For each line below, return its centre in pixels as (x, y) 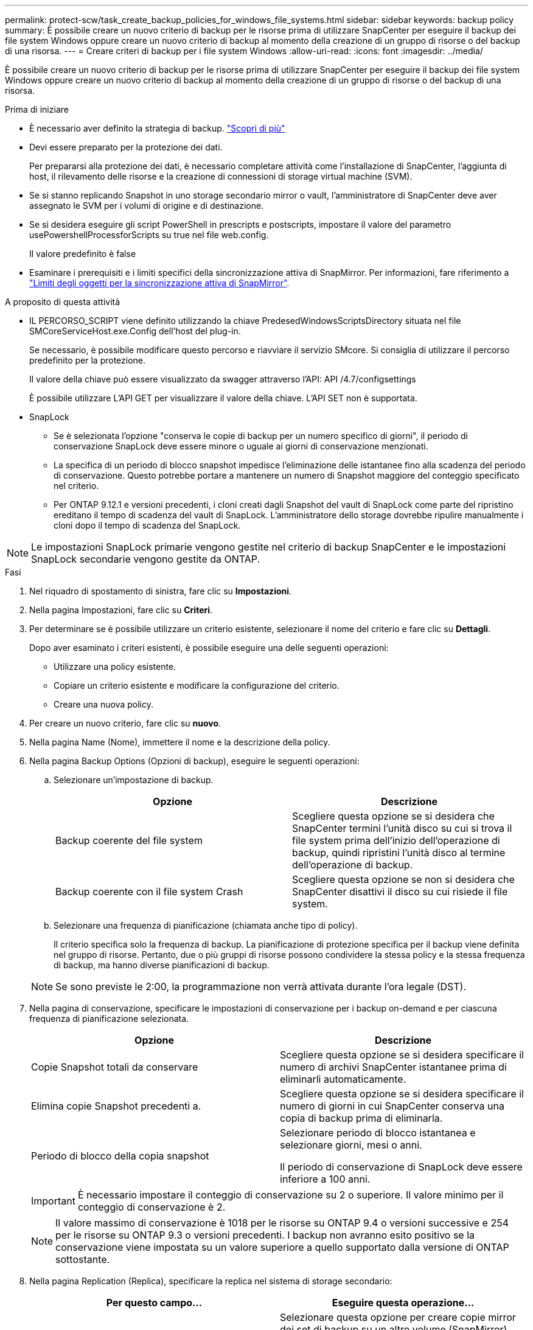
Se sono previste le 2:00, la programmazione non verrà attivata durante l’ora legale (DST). (261, 987)
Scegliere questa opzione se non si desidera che (403, 879)
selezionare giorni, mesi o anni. (351, 1145)
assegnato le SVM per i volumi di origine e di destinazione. (147, 206)
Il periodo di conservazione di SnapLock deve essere (401, 1167)
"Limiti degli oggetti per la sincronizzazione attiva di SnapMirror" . (159, 283)
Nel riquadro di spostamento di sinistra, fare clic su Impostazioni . (161, 591)
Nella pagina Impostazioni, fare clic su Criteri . (121, 610)
